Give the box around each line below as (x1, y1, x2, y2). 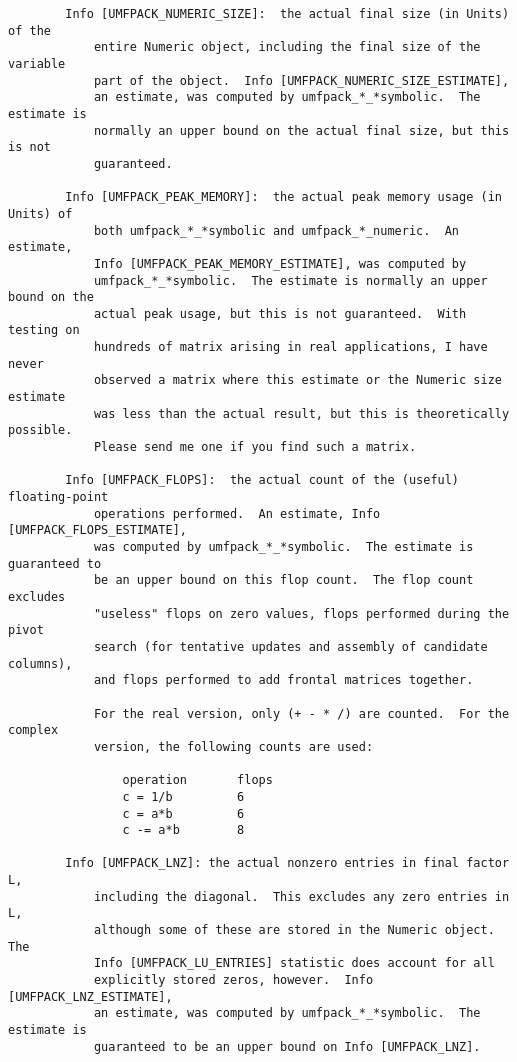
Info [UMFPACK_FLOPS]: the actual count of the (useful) (65, 473, 460, 488)
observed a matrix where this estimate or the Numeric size (93, 373, 502, 388)
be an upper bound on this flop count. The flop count (93, 573, 474, 588)
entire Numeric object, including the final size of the (93, 40, 481, 55)
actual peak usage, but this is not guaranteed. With (93, 306, 467, 321)
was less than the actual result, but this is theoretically (93, 406, 510, 421)
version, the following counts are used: (93, 739, 374, 754)
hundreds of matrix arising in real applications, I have (93, 340, 488, 355)
